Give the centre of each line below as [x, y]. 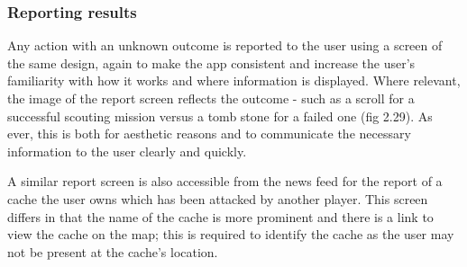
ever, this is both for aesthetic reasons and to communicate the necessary [209, 133]
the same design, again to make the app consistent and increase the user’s [211, 62]
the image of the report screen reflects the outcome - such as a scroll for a [211, 98]
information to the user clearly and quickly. [127, 151]
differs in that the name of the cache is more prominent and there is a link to [220, 216]
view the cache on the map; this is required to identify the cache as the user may [231, 234]
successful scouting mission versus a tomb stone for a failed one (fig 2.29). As [220, 116]
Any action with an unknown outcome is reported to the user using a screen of [225, 45]
